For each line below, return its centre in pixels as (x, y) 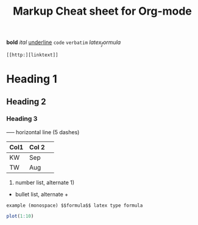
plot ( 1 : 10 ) (20, 216)
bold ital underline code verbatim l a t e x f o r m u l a (64, 43)
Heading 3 (22, 119)
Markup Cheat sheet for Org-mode (102, 11)
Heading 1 (32, 79)
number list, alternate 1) (45, 182)
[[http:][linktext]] (33, 55)
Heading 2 (27, 102)
